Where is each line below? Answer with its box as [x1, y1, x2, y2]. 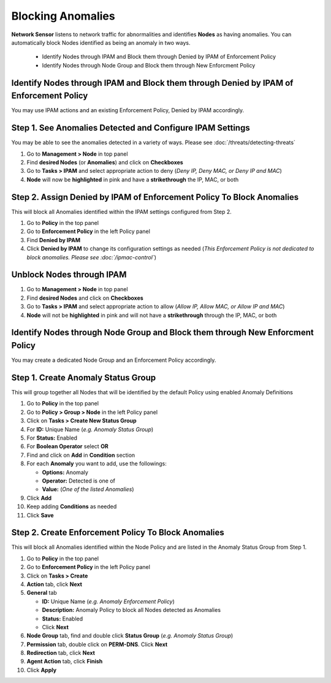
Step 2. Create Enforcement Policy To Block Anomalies [11, 527, 225, 538]
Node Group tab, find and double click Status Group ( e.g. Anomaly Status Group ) [26, 632, 234, 639]
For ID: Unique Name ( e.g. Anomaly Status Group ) [26, 425, 154, 433]
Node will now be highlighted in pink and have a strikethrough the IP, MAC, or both [26, 175, 239, 183]
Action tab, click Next [26, 580, 83, 588]
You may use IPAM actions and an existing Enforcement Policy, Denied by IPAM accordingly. [11, 107, 245, 114]
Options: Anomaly [42, 468, 89, 476]
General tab [26, 589, 58, 597]
